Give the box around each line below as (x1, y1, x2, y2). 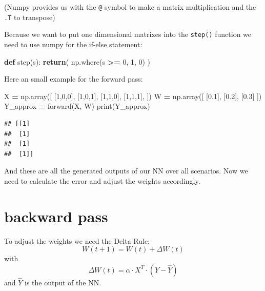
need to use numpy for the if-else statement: (4, 38, 142, 49)
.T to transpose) (4, 11, 55, 22)
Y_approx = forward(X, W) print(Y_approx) (4, 101, 150, 111)
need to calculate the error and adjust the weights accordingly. (4, 175, 200, 186)
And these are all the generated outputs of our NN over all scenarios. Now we (4, 165, 248, 176)
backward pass (4, 205, 108, 226)
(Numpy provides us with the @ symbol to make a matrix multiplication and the (4, 2, 256, 12)
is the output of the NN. (25, 277, 101, 288)
